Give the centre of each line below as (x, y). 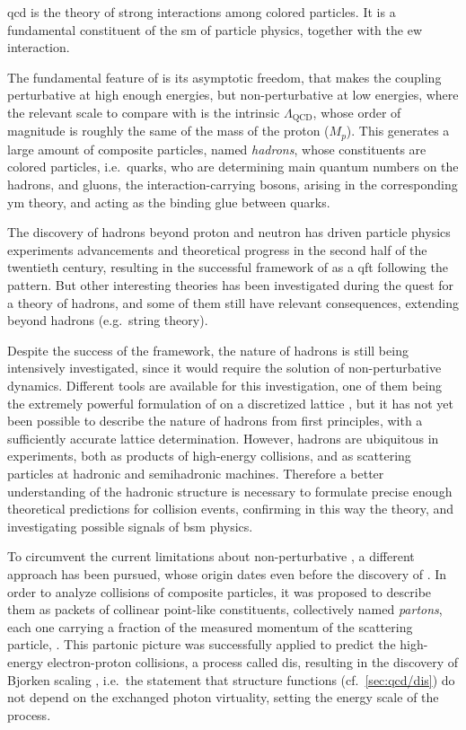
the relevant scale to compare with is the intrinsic (144, 112)
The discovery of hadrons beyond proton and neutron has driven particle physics (229, 232)
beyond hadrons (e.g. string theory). (108, 320)
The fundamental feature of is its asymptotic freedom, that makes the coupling (224, 77)
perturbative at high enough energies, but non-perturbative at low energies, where (233, 95)
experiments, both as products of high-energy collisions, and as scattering (209, 456)
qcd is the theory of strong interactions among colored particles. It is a (202, 12)
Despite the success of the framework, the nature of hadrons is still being (208, 350)
